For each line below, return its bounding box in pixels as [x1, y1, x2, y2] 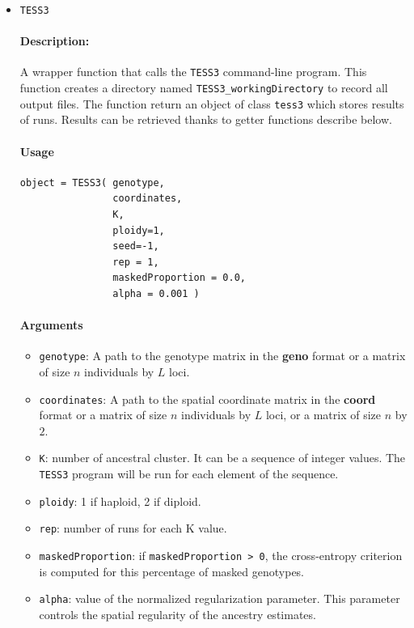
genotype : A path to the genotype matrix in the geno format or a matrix [39, 347, 406, 364]
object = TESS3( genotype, [19, 176, 165, 189]
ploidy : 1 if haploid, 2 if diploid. [39, 492, 201, 509]
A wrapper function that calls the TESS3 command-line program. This [19, 63, 367, 80]
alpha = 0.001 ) [112, 287, 200, 299]
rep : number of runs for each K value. [39, 520, 227, 537]
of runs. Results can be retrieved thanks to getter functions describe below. [19, 111, 392, 128]
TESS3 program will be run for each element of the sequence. [39, 465, 339, 482]
